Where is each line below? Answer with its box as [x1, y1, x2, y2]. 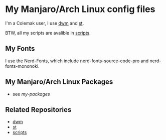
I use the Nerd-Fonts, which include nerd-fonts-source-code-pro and [5, 58, 149, 64]
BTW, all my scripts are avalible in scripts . [5, 30, 91, 36]
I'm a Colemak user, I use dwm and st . [5, 20, 84, 26]
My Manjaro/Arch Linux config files [5, 4, 155, 15]
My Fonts [5, 44, 35, 53]
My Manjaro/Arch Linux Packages [5, 78, 113, 86]
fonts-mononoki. [5, 63, 40, 69]
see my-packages [12, 91, 50, 97]
